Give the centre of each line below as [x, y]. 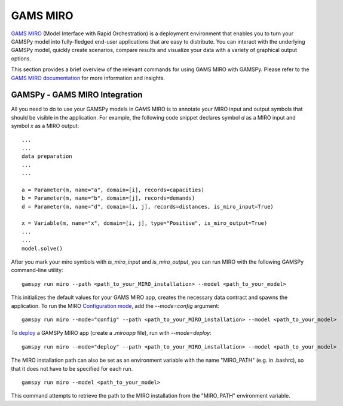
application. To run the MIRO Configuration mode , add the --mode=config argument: [115, 306]
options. [21, 58]
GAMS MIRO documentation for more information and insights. [88, 78]
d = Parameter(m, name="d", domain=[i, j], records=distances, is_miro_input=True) [148, 207]
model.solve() [42, 248]
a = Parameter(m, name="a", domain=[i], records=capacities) [113, 190]
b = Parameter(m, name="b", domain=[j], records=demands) [108, 198]
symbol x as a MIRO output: [45, 126]
